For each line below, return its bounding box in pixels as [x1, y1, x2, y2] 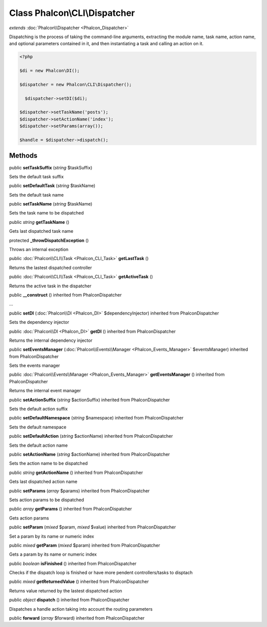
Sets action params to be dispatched [9, 497, 84, 503]
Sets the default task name [9, 192, 64, 198]
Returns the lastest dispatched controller [9, 264, 92, 270]
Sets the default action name [9, 442, 68, 448]
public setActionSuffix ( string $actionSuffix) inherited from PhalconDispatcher [9, 397, 170, 403]
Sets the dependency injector [9, 319, 69, 325]
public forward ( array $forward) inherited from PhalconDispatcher [9, 615, 145, 621]
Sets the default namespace [9, 424, 67, 430]
